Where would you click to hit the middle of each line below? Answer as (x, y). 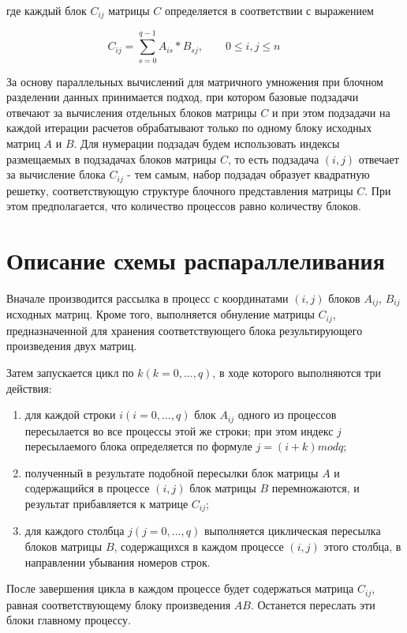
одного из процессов (287, 414)
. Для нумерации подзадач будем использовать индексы (207, 143)
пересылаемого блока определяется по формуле (138, 446)
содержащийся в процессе (87, 488)
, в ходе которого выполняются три (297, 372)
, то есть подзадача (273, 158)
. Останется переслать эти (313, 604)
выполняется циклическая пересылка (292, 531)
